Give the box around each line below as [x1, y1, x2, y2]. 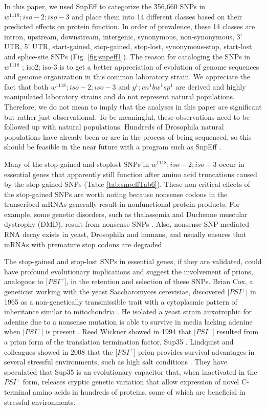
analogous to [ [4, 276, 48, 287]
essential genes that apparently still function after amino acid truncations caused [4, 168, 257, 179]
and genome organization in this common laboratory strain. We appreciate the [4, 71, 251, 82]
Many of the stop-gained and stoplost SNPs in [4, 158, 149, 169]
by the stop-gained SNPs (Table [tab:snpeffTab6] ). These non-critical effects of [4, 179, 250, 189]
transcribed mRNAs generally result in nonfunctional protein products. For [4, 199, 240, 209]
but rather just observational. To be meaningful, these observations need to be [4, 111, 250, 122]
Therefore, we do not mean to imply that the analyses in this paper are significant [4, 101, 262, 112]
